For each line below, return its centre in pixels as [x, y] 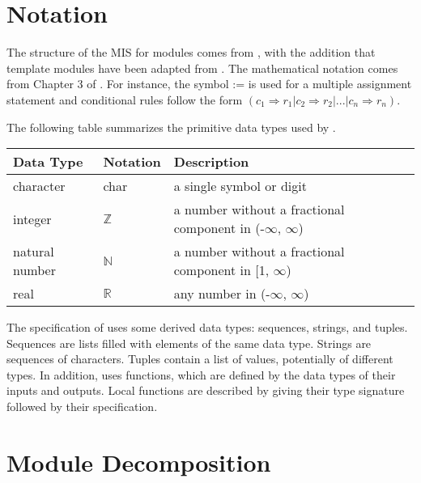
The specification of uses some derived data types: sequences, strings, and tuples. [207, 327]
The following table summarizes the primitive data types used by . [171, 127]
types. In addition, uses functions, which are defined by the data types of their [201, 374]
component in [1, [221, 270]
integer [32, 218]
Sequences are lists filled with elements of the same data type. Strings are [189, 343]
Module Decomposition [139, 462]
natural [34, 252]
